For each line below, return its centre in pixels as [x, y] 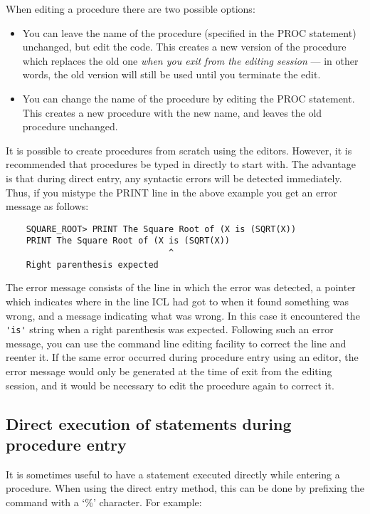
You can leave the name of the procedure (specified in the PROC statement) [189, 32]
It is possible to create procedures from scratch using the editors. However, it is [179, 150]
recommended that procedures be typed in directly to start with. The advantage [181, 164]
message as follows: [47, 206]
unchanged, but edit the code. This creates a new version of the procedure [184, 47]
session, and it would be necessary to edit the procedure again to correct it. [170, 385]
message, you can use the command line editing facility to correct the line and [176, 343]
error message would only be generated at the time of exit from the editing [169, 371]
